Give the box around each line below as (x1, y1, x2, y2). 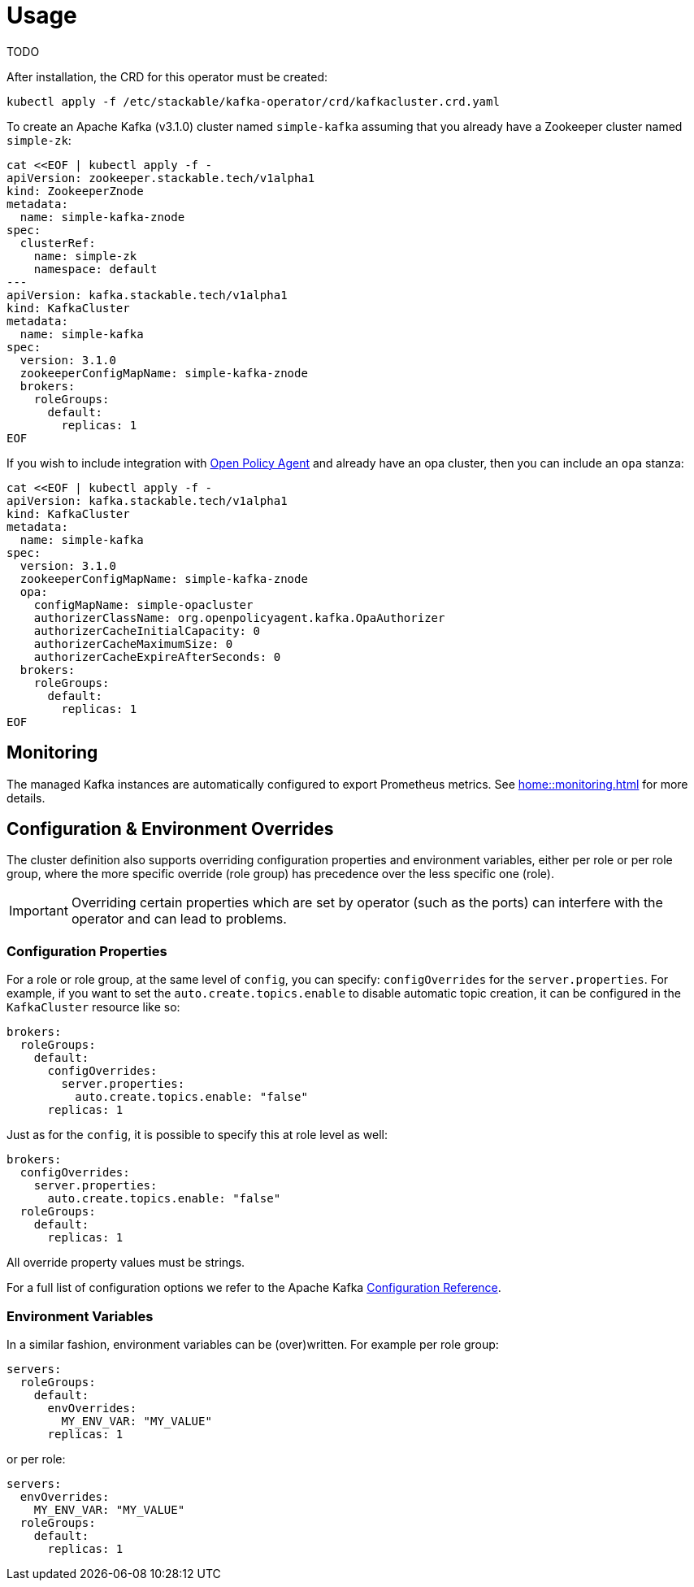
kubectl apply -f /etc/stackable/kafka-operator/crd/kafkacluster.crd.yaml (7, 94, 500, 108)
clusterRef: (20, 236, 96, 250)
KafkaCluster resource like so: (7, 1000, 180, 1015)
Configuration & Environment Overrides (7, 819, 334, 840)
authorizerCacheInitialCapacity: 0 (33, 624, 260, 637)
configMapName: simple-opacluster (33, 598, 254, 611)
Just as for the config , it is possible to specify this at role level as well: (7, 1128, 388, 1142)
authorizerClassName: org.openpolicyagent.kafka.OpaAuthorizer (33, 611, 445, 624)
